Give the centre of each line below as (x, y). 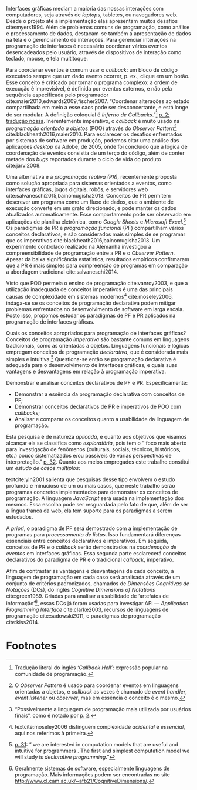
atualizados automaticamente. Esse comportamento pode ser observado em (98, 215)
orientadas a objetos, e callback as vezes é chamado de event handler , (101, 691)
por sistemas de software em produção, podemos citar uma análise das (93, 141)
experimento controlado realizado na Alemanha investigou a (79, 246)
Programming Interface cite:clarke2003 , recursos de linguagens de (87, 609)
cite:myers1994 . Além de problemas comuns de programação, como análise (98, 27)
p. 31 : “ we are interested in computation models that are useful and (96, 744)
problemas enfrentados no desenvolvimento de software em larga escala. (95, 309)
